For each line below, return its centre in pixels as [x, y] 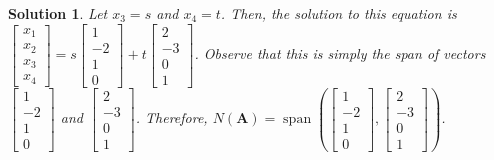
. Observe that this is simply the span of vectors [340, 53]
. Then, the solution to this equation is [338, 13]
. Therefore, [171, 117]
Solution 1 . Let [58, 13]
